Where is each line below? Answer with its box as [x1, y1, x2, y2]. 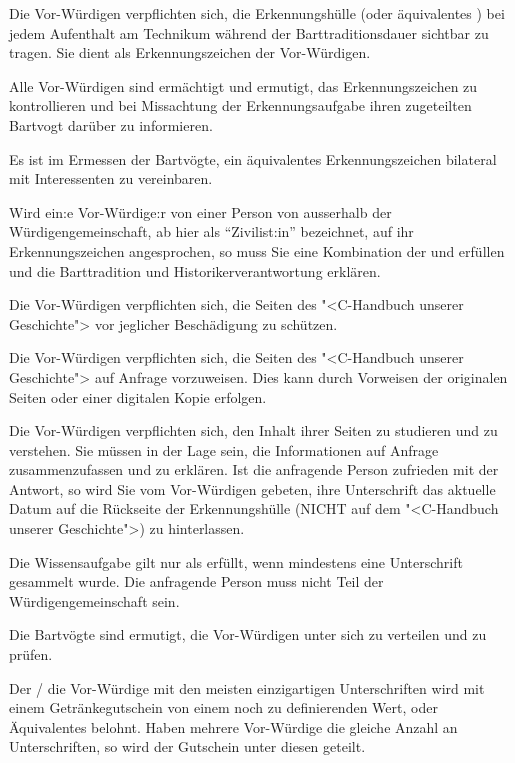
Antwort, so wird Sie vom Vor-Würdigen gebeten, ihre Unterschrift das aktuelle [9, 478, 496, 499]
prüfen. [9, 644, 53, 665]
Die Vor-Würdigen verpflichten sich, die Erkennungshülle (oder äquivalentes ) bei [9, 3, 505, 23]
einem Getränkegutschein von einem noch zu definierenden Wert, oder [9, 697, 438, 718]
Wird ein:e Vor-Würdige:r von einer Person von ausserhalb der [9, 201, 392, 222]
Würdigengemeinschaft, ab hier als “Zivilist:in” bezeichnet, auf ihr [9, 221, 414, 242]
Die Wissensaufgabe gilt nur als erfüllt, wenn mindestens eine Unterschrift [9, 551, 463, 572]
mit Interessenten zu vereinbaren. [9, 168, 213, 189]
